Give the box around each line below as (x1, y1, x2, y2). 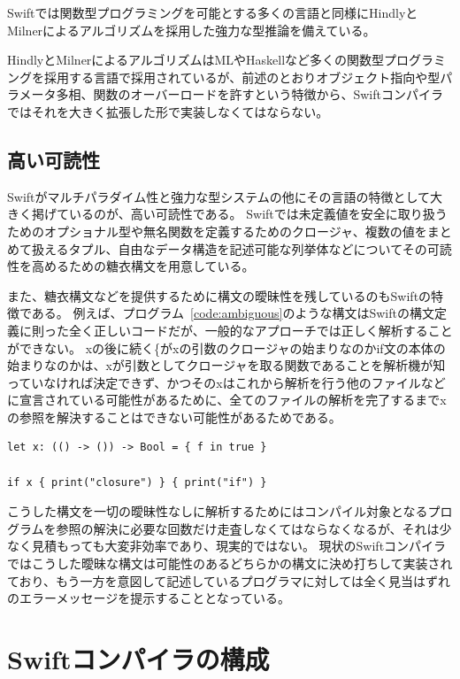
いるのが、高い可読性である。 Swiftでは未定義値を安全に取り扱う (68, 204, 448, 223)
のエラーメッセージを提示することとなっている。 (7, 589, 291, 607)
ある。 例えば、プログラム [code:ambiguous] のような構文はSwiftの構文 (31, 304, 434, 322)
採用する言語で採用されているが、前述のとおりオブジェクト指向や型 (43, 67, 441, 86)
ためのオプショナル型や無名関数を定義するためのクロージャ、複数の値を (7, 221, 427, 240)
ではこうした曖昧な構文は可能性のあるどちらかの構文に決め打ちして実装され (7, 554, 453, 573)
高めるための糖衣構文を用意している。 (31, 257, 255, 275)
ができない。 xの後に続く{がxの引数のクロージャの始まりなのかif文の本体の (7, 338, 446, 357)
